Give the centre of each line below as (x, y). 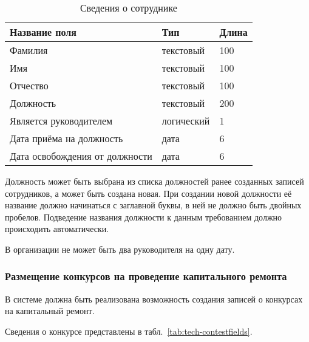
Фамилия (29, 50)
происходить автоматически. (57, 229)
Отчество (29, 85)
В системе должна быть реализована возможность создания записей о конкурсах (154, 299)
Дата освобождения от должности (81, 156)
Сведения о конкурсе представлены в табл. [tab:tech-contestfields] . (129, 331)
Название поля (43, 32)
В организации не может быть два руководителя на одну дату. (120, 249)
